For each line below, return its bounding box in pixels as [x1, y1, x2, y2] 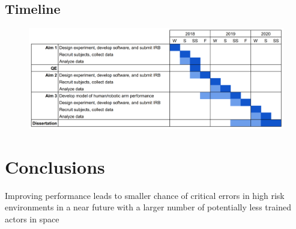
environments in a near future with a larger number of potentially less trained [5, 201, 291, 213]
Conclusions [5, 154, 105, 179]
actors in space [5, 212, 59, 225]
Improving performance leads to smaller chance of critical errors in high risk [5, 189, 285, 201]
